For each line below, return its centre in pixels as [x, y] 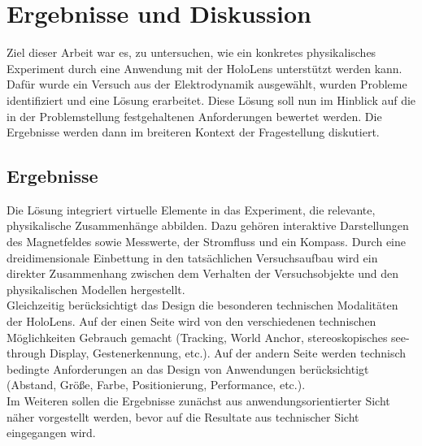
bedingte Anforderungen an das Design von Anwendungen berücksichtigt [188, 368]
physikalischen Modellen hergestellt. [96, 289]
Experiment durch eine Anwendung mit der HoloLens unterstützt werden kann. [204, 68]
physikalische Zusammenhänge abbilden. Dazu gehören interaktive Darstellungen [208, 225]
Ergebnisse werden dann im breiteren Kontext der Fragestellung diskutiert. [193, 132]
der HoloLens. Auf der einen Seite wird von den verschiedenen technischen [191, 321]
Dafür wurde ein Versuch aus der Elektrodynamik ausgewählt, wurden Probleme [207, 84]
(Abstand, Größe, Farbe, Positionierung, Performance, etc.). [156, 385]
